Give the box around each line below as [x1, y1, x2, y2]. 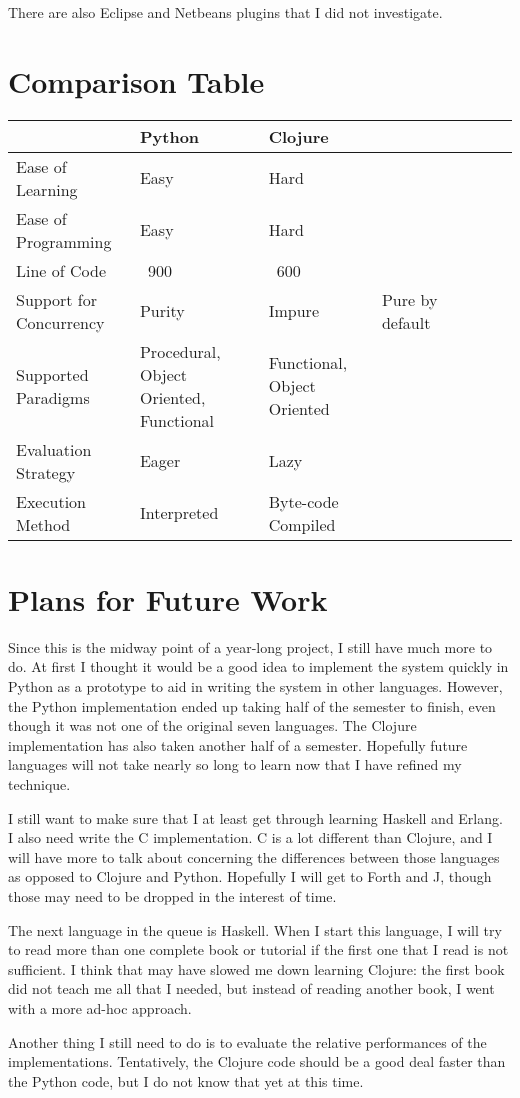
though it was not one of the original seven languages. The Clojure [8, 715, 417, 736]
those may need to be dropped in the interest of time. [8, 885, 337, 906]
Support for [16, 287, 98, 311]
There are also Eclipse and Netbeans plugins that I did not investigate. [8, 2, 443, 22]
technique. [8, 774, 71, 794]
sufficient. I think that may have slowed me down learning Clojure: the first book [8, 958, 505, 979]
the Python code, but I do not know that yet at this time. [8, 1070, 364, 1091]
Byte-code [268, 489, 339, 513]
